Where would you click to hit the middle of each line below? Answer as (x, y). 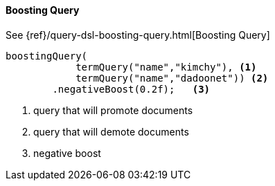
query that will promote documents (113, 110)
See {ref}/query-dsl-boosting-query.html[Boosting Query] (138, 35)
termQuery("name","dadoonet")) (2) (172, 78)
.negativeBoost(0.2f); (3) (131, 89)
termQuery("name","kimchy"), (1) (166, 67)
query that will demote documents (111, 131)
